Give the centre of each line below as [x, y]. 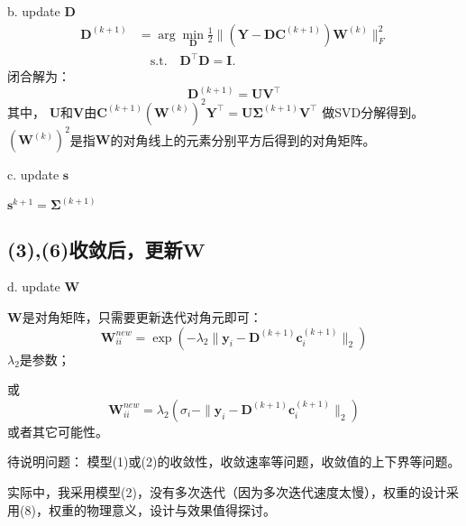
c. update [33, 175]
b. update [34, 11]
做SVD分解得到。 [373, 111]
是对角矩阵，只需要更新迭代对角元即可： [142, 317]
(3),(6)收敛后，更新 [95, 249]
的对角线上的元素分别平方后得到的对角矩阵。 [243, 139]
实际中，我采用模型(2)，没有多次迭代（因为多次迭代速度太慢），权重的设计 [227, 491]
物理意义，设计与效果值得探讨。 [181, 509]
